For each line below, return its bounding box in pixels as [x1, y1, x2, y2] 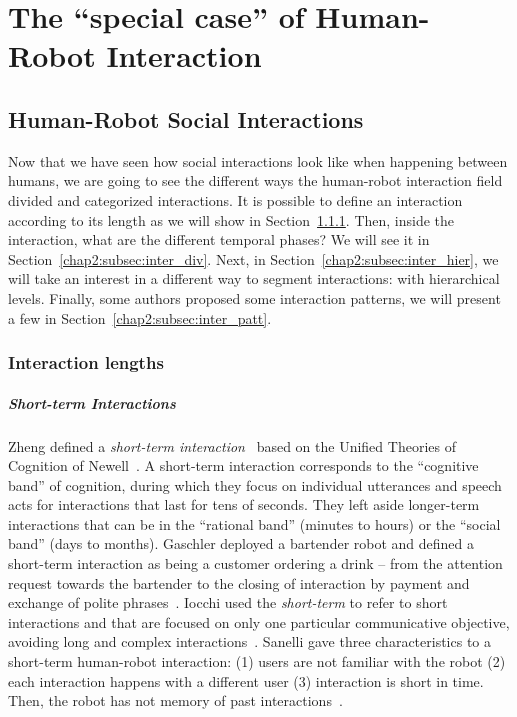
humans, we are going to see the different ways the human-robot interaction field [8, 170, 503, 191]
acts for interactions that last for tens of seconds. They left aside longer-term [8, 494, 480, 515]
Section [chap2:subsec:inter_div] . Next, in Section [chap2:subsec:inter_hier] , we [8, 248, 499, 269]
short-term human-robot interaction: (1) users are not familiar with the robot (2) [8, 651, 506, 672]
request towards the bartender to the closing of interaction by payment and [8, 572, 470, 593]
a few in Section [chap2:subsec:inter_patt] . [8, 307, 272, 328]
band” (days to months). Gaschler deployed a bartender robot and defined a [8, 533, 475, 554]
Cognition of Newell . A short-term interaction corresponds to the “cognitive [8, 455, 479, 476]
